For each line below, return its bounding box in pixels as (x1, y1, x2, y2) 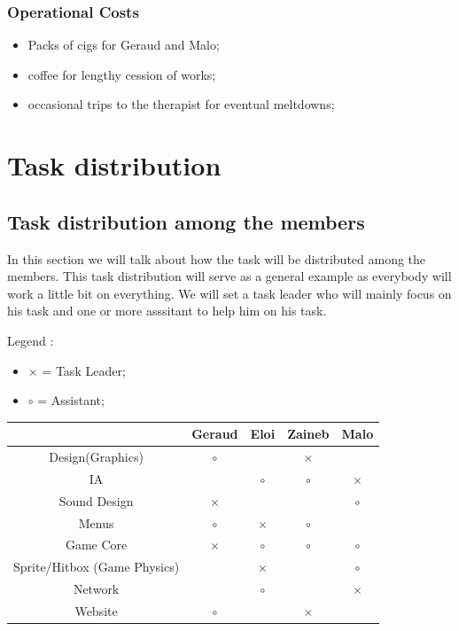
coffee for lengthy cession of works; (27, 65, 216, 83)
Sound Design (58, 491, 134, 510)
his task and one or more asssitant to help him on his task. (7, 301, 327, 320)
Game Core (65, 535, 128, 554)
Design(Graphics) (49, 448, 144, 466)
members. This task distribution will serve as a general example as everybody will (7, 267, 452, 285)
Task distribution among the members (7, 207, 365, 235)
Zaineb (287, 425, 330, 443)
